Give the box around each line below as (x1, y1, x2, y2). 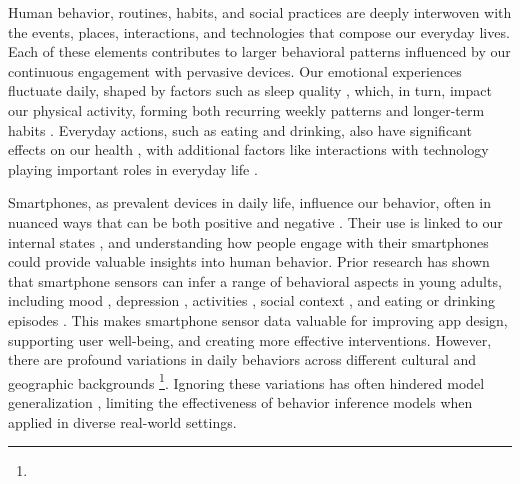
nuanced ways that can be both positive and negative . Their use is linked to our (8, 211, 503, 232)
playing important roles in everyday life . (8, 158, 258, 179)
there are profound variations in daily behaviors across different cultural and (8, 349, 477, 370)
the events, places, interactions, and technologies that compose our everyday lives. (8, 21, 510, 42)
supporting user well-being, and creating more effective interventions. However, (8, 329, 492, 350)
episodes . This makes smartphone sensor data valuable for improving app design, (8, 309, 508, 330)
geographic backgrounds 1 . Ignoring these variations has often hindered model (8, 369, 485, 393)
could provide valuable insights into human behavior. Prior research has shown (8, 251, 490, 272)
